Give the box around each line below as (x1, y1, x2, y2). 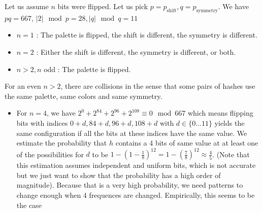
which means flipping (187, 108, 253, 118)
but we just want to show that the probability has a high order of (16, 169, 221, 180)
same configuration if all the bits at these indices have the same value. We (16, 127, 247, 138)
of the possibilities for (16, 149, 84, 159)
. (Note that (212, 149, 250, 159)
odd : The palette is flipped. (44, 63, 131, 74)
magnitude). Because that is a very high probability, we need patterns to (16, 180, 243, 190)
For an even (5, 81, 41, 91)
